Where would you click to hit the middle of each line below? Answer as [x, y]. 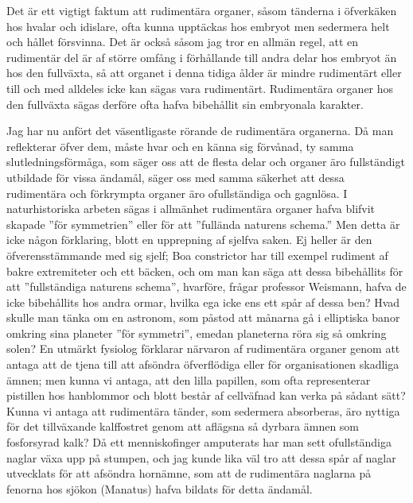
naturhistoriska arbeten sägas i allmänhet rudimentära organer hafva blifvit [191, 209]
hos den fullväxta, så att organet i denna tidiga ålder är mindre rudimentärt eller [204, 73]
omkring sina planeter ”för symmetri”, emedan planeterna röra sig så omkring [197, 333]
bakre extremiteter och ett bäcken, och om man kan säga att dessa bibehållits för [205, 271]
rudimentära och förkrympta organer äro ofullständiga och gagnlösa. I [177, 193]
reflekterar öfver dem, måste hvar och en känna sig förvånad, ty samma [180, 146]
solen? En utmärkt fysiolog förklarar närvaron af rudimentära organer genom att [203, 348]
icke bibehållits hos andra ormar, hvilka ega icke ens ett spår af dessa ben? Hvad [203, 302]
